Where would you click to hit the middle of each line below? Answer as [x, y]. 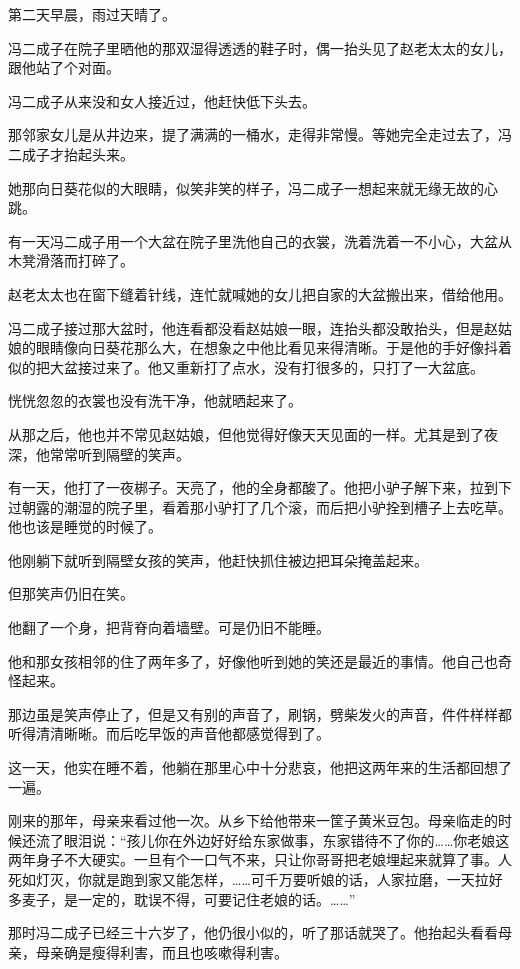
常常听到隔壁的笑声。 [119, 453]
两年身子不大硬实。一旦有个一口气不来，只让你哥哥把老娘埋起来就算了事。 [253, 859]
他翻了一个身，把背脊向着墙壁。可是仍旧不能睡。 [169, 627]
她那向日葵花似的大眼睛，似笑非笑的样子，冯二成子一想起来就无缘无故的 [246, 187]
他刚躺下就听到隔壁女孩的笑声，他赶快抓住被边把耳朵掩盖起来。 [218, 559]
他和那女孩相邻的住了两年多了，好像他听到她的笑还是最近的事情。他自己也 [253, 660]
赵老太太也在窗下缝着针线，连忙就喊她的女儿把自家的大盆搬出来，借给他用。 [260, 293]
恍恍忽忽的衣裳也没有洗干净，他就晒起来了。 [155, 400]
